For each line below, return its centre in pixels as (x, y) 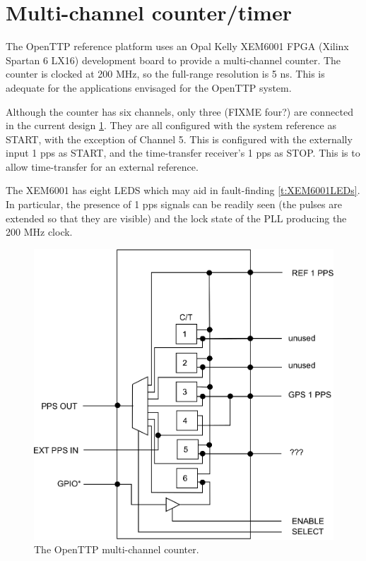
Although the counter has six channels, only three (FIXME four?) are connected (179, 111)
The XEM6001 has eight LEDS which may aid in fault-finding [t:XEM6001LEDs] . (183, 190)
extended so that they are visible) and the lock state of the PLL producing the (176, 218)
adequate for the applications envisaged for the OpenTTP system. (149, 87)
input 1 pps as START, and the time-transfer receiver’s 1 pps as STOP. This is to (183, 153)
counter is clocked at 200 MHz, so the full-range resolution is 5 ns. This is (165, 74)
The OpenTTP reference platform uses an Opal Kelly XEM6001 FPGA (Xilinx (177, 46)
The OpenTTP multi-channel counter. (117, 549)
